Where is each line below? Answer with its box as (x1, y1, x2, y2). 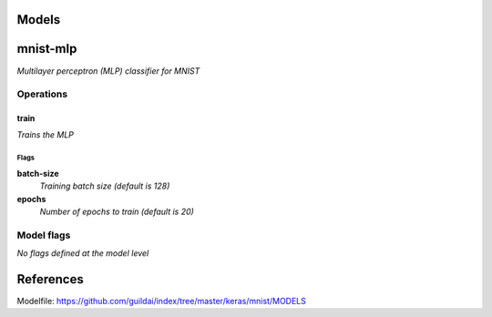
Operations (16, 87, 68, 100)
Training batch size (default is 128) (39, 180, 170, 191)
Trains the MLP (16, 129, 75, 140)
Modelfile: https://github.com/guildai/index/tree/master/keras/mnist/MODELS (16, 296, 307, 307)
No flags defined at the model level (16, 248, 149, 259)
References (16, 271, 84, 287)
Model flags (16, 229, 71, 241)
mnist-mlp (16, 41, 77, 56)
